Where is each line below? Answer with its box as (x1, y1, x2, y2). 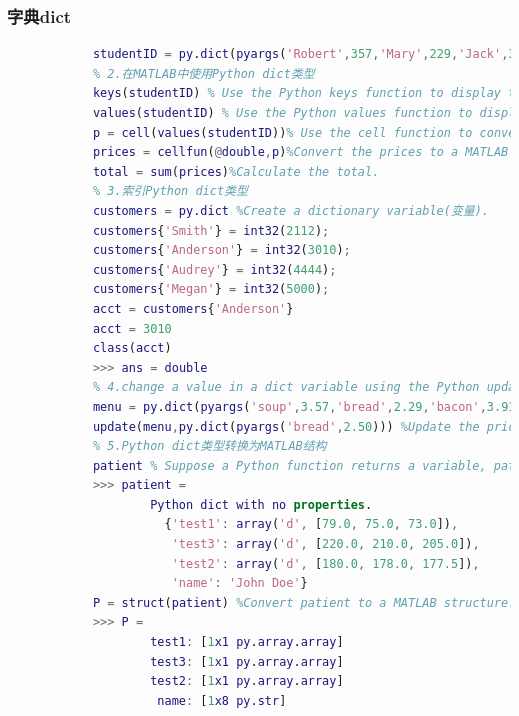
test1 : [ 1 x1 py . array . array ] (150, 635, 344, 650)
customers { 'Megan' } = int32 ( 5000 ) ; (92, 282, 330, 297)
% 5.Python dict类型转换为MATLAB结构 (92, 439, 327, 454)
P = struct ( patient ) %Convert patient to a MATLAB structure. (92, 595, 516, 610)
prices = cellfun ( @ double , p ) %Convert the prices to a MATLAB (92, 145, 509, 160)
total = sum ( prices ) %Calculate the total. (92, 164, 380, 179)
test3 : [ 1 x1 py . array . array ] (150, 654, 344, 669)
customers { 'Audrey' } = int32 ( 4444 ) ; (92, 262, 337, 277)
